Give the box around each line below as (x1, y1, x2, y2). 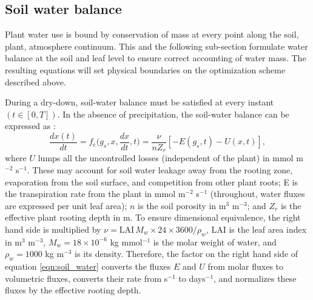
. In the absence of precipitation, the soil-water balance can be (57, 107, 289, 120)
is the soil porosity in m (138, 199, 226, 212)
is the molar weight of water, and (153, 235, 277, 248)
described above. (5, 75, 66, 88)
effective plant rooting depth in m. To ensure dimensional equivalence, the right (5, 211, 301, 224)
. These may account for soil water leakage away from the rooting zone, (27, 164, 293, 176)
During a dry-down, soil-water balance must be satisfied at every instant (5, 96, 274, 108)
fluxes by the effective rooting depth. (5, 284, 141, 296)
